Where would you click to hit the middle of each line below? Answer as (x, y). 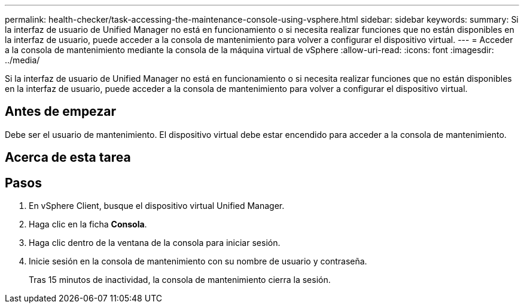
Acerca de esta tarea (68, 158)
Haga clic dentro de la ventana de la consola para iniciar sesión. (155, 243)
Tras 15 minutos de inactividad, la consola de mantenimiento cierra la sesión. (180, 280)
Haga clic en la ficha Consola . (88, 224)
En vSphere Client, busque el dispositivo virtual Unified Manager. (157, 206)
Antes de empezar (60, 112)
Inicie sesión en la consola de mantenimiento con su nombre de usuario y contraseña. (198, 261)
